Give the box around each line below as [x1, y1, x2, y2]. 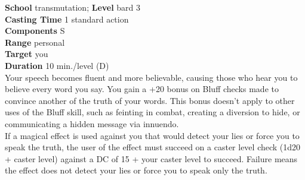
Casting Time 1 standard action [5, 12, 129, 25]
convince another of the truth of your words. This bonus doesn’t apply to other [5, 94, 295, 106]
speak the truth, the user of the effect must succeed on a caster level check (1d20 [5, 141, 301, 153]
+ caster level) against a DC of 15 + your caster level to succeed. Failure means [5, 152, 298, 165]
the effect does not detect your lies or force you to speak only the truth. [5, 164, 267, 176]
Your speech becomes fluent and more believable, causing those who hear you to [5, 71, 298, 83]
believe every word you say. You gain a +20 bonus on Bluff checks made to [5, 83, 279, 95]
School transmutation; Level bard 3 [5, 1, 141, 13]
